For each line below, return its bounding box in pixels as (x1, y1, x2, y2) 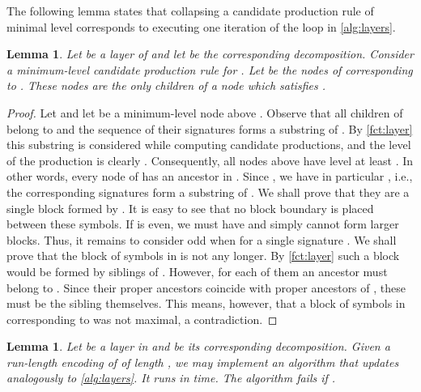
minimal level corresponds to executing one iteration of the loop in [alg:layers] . (6, 18, 396, 35)
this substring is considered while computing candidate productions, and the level (6, 136, 411, 153)
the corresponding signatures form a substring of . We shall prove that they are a (6, 183, 410, 200)
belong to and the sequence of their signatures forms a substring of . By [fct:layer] (6, 120, 413, 137)
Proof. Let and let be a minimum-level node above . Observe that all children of (6, 104, 403, 121)
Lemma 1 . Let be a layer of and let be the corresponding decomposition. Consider (6, 45, 414, 62)
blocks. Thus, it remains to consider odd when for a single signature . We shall (6, 231, 397, 248)
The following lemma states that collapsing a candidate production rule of (6, 2, 374, 19)
